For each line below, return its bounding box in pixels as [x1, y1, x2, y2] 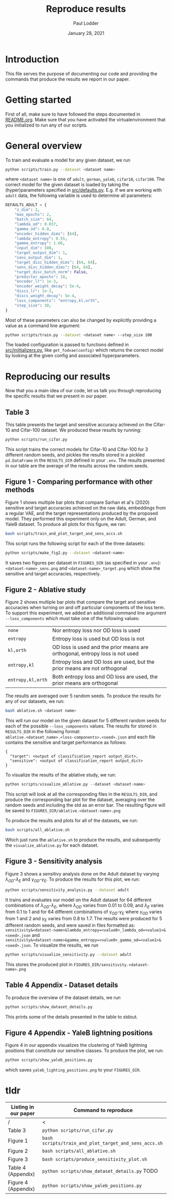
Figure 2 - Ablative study [5, 586, 86, 594]
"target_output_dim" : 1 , [14, 250, 68, 256]
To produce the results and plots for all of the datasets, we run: [5, 818, 138, 824]
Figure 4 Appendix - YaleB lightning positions [5, 1028, 153, 1037]
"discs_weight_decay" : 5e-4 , [14, 294, 77, 299]
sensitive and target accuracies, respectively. [5, 570, 101, 576]
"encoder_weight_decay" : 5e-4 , [14, 284, 81, 289]
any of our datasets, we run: [5, 698, 65, 704]
